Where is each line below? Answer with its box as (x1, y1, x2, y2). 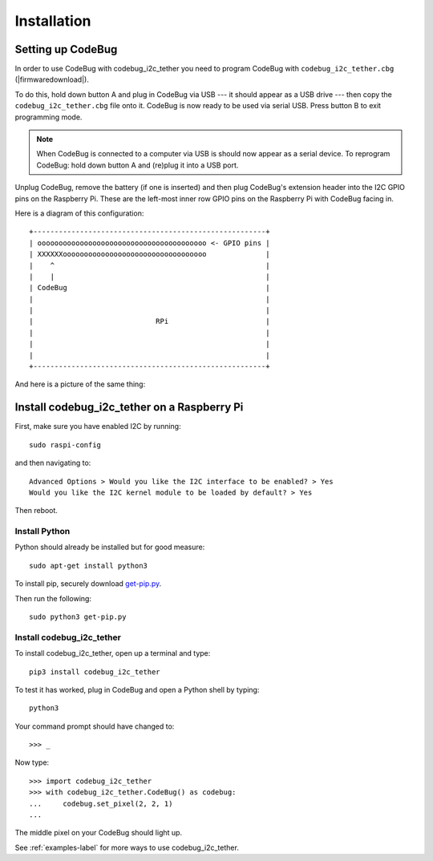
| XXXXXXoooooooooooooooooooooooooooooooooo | (29, 249, 270, 259)
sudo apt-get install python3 (29, 561, 148, 570)
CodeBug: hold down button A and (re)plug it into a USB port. (36, 160, 239, 170)
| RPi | (29, 317, 270, 326)
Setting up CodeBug (14, 42, 118, 56)
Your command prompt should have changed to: (14, 722, 175, 731)
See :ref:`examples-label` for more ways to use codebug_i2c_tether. (14, 843, 240, 852)
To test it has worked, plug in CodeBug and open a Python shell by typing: (14, 685, 260, 694)
